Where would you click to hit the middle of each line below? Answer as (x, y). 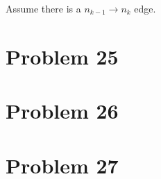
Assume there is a (43, 8)
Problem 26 (62, 111)
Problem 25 (62, 56)
